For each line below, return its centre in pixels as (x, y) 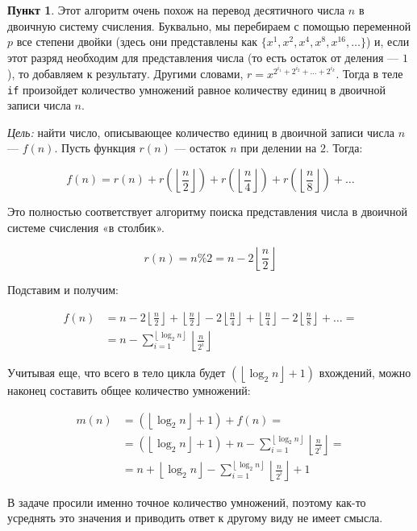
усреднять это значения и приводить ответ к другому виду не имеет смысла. (195, 518)
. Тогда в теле (369, 74)
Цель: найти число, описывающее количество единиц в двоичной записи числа (201, 132)
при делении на (279, 148)
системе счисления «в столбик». (86, 227)
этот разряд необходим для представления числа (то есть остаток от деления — (203, 57)
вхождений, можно (365, 372)
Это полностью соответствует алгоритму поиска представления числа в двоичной (207, 212)
